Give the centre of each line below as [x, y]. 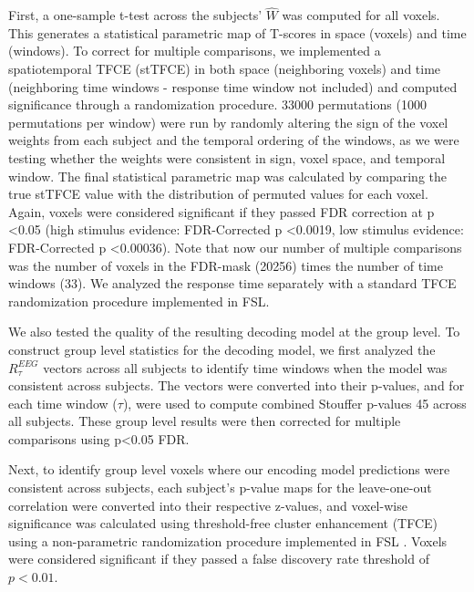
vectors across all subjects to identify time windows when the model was [245, 367]
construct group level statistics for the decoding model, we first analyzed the [222, 349]
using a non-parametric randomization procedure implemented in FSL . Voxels [228, 540]
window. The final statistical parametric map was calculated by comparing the [227, 176]
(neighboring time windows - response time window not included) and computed [233, 86]
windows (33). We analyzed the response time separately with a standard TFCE [232, 283]
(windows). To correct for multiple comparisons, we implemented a [195, 51]
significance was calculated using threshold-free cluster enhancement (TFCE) [223, 523]
